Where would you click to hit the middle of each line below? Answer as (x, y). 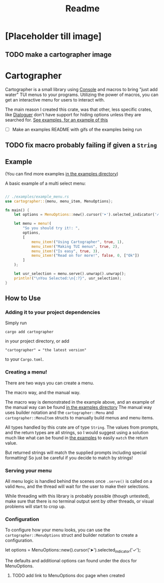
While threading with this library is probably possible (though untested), (78, 496)
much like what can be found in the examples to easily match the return (77, 438)
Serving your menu (28, 470)
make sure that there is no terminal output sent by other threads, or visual (79, 501)
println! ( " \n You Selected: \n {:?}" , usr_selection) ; (68, 278)
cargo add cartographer (29, 332)
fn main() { (17, 210)
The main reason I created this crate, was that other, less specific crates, (79, 109)
